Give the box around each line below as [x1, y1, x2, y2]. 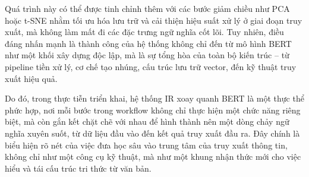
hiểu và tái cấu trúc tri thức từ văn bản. [5, 162, 152, 174]
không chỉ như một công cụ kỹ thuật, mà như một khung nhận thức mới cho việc [5, 150, 301, 163]
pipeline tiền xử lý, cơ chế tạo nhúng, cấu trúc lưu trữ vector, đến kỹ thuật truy [5, 60, 297, 72]
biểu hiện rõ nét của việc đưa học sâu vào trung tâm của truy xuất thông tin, [5, 138, 288, 151]
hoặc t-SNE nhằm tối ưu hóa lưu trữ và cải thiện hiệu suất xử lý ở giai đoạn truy [5, 14, 302, 26]
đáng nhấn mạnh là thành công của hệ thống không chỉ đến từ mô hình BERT [5, 37, 292, 49]
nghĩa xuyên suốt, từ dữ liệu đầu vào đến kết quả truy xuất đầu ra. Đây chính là [5, 127, 300, 139]
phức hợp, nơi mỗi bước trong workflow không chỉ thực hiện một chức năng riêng [5, 103, 301, 116]
